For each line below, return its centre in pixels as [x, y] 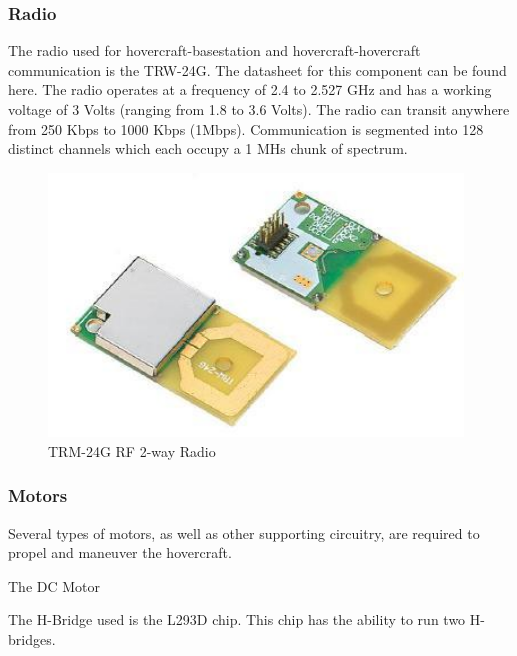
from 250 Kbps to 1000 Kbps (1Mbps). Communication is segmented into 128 [246, 128]
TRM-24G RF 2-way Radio [132, 450]
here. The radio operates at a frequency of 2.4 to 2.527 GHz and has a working [250, 89]
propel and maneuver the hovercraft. [120, 552]
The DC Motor [54, 585]
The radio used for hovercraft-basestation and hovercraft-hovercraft [214, 50]
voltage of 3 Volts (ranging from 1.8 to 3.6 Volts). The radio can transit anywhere [259, 109]
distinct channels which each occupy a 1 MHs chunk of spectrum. [208, 148]
